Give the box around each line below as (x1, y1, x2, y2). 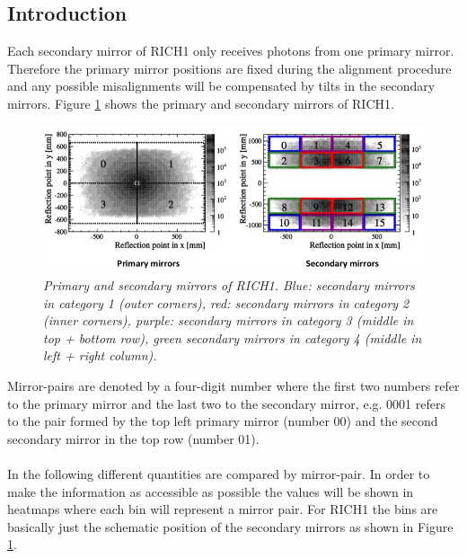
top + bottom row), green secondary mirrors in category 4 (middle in (43, 328, 422, 347)
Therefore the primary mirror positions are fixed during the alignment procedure (7, 58, 452, 77)
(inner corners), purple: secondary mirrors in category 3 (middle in (43, 311, 414, 330)
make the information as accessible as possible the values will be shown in (7, 482, 414, 500)
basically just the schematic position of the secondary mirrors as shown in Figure (7, 517, 454, 536)
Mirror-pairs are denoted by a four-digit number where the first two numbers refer (7, 376, 460, 394)
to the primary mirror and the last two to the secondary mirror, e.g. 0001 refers (7, 394, 445, 412)
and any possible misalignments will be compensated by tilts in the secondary (7, 76, 436, 95)
